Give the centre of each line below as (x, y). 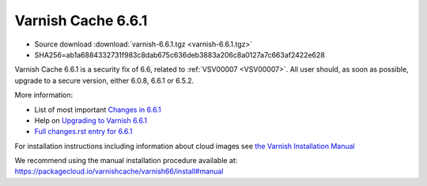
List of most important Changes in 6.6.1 (98, 110)
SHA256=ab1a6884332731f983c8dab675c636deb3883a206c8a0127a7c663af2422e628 (180, 54)
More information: (44, 95)
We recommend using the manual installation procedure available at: (126, 161)
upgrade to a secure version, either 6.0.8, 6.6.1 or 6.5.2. (104, 80)
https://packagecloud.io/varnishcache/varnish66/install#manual (119, 171)
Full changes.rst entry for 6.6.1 (83, 132)
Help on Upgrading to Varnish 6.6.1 (91, 120)
